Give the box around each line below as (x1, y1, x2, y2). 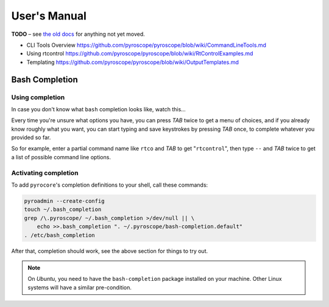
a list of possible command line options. (11, 153, 111, 160)
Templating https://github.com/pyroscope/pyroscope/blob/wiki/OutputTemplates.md (26, 58, 239, 66)
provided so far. (11, 134, 51, 141)
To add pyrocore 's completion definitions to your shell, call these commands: (11, 181, 208, 188)
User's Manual (11, 9, 87, 22)
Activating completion (11, 168, 79, 177)
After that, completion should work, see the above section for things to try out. (11, 247, 208, 255)
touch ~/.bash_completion (24, 206, 102, 213)
